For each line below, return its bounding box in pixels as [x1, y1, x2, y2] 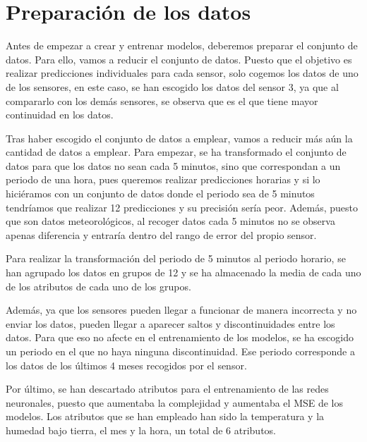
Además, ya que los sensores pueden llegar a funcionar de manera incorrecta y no [6, 302, 357, 317]
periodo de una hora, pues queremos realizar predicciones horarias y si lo [6, 172, 320, 187]
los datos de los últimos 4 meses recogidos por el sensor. [6, 357, 247, 372]
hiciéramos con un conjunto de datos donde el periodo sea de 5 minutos [6, 186, 315, 201]
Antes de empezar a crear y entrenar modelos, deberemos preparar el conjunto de [6, 38, 358, 53]
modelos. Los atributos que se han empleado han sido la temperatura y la [6, 409, 325, 424]
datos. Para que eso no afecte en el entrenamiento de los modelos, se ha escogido [6, 330, 354, 345]
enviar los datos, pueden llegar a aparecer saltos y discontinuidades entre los [6, 316, 335, 331]
